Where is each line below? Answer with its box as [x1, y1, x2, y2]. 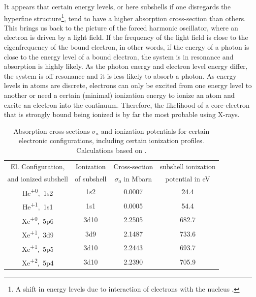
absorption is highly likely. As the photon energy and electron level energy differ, [4, 61, 248, 71]
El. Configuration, [10, 161, 65, 171]
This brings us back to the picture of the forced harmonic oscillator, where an [4, 22, 238, 32]
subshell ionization [160, 161, 216, 171]
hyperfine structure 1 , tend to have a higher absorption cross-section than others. [4, 11, 246, 23]
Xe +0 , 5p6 [22, 214, 54, 226]
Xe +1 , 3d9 [22, 228, 54, 239]
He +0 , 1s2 [22, 186, 53, 198]
